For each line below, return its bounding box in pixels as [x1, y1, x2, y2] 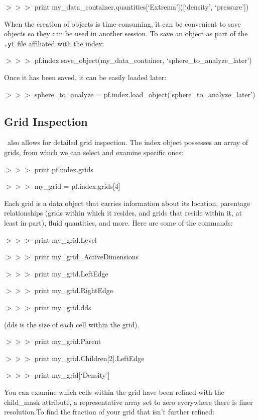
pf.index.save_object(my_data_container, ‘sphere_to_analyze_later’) [34, 55, 252, 65]
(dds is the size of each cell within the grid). [4, 319, 140, 329]
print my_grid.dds [34, 302, 91, 312]
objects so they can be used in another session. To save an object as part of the [4, 28, 248, 39]
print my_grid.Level [34, 234, 97, 245]
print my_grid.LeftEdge [34, 268, 108, 278]
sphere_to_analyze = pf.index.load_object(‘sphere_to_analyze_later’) [34, 89, 255, 99]
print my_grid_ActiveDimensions [34, 251, 139, 262]
